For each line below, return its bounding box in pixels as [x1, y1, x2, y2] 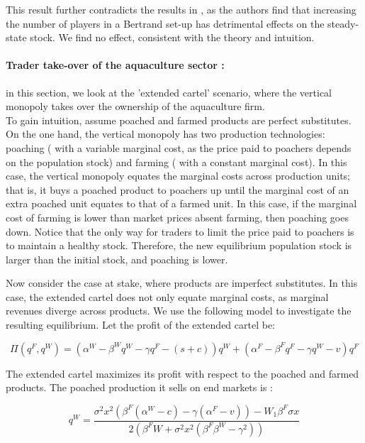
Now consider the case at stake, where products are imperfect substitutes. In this [6, 275, 358, 290]
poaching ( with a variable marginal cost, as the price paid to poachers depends [6, 140, 352, 155]
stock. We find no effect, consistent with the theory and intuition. [30, 30, 315, 45]
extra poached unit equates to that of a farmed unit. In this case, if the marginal [6, 196, 357, 211]
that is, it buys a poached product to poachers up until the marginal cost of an [6, 182, 349, 197]
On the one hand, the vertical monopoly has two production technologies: [6, 126, 325, 141]
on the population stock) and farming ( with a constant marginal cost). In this [6, 154, 347, 169]
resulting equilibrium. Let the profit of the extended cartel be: [6, 317, 276, 332]
